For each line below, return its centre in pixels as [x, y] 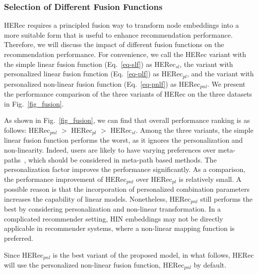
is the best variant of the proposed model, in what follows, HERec [153, 254]
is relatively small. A [210, 179]
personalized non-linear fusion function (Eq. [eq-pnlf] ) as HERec [102, 83]
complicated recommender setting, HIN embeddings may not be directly [114, 218]
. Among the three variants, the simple [194, 130]
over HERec [154, 179]
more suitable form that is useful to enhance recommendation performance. [118, 34]
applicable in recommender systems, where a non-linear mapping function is [119, 228]
